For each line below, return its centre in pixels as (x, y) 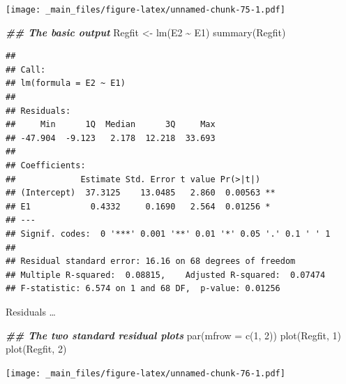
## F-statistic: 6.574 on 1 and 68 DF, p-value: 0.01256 (143, 289)
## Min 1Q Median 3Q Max (111, 125)
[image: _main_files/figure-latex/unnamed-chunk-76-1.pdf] (145, 373)
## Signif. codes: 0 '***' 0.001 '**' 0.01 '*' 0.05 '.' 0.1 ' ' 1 (168, 234)
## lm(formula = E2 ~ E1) (66, 83)
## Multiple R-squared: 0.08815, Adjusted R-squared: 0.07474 (166, 275)
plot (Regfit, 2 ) (36, 349)
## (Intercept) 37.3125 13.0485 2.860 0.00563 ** (141, 193)
